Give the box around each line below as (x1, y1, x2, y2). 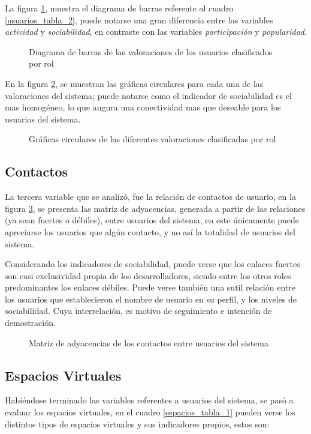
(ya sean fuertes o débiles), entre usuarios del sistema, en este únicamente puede (5, 214, 300, 226)
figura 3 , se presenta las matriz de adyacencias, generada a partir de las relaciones (5, 202, 306, 214)
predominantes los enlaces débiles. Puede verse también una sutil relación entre (5, 281, 295, 294)
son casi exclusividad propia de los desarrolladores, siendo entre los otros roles (5, 269, 291, 282)
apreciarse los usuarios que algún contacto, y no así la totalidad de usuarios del (5, 225, 295, 238)
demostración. (5, 316, 56, 329)
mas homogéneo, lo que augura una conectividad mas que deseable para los (5, 101, 281, 113)
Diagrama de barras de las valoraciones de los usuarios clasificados (29, 45, 273, 58)
